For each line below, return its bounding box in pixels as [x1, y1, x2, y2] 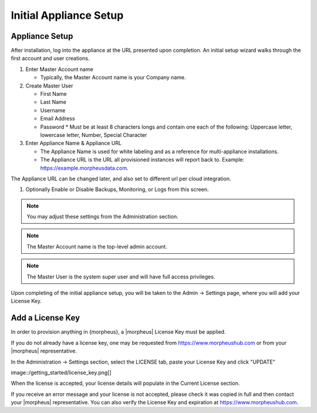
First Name [40, 90, 67, 98]
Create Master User [25, 82, 73, 89]
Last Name [40, 99, 67, 106]
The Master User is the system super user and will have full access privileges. [26, 273, 215, 280]
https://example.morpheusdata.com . [40, 164, 129, 172]
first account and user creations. [11, 55, 90, 62]
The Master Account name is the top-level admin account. [26, 243, 167, 250]
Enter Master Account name [25, 65, 93, 73]
